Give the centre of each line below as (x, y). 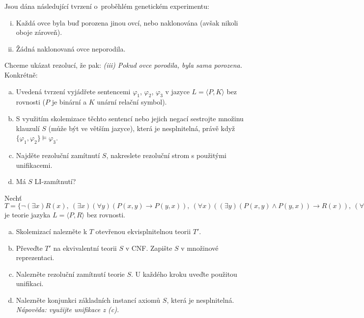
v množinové (200, 248)
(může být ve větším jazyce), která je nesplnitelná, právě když (142, 128)
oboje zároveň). (39, 32)
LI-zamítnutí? (55, 181)
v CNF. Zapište (149, 248)
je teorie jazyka (28, 215)
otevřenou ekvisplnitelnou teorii (143, 231)
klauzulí (28, 128)
